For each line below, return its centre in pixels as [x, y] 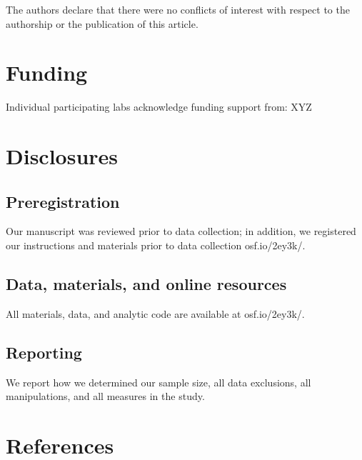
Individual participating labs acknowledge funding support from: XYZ [159, 107]
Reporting [44, 352]
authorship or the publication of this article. [102, 23]
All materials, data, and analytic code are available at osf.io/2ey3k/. [155, 313]
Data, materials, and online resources [146, 284]
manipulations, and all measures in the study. [105, 396]
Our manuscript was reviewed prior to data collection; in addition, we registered [181, 231]
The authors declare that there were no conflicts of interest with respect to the [178, 9]
